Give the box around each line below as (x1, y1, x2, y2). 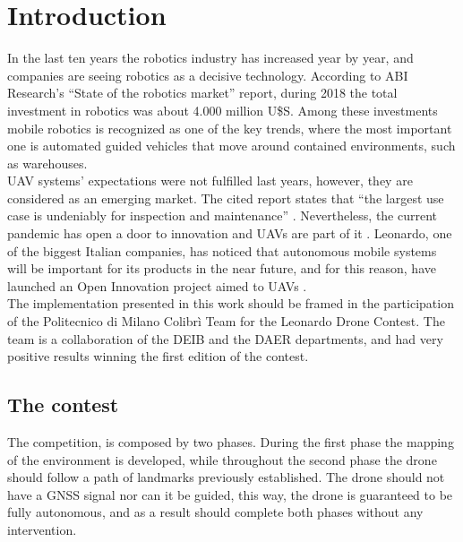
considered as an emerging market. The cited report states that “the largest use (7, 188, 444, 207)
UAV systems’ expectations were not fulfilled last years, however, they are (7, 171, 413, 190)
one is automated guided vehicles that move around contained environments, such (7, 136, 456, 155)
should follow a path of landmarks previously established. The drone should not (7, 468, 445, 486)
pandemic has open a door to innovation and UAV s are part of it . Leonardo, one (7, 224, 452, 243)
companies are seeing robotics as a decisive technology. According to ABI (7, 65, 408, 84)
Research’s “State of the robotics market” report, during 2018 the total (7, 83, 398, 102)
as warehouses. (7, 153, 88, 172)
